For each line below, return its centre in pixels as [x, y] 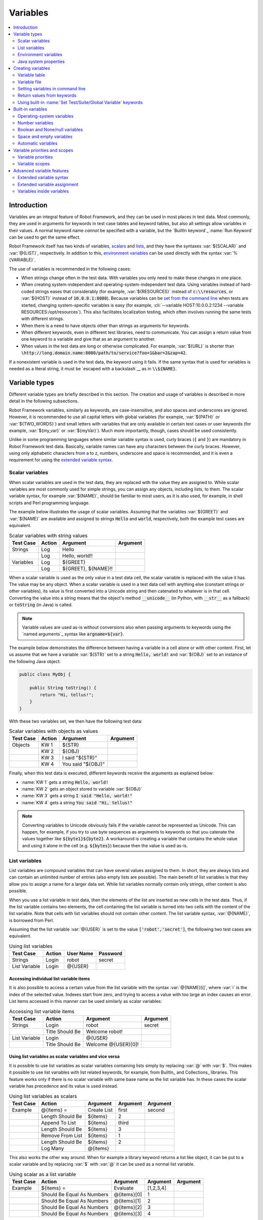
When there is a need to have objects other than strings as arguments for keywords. [105, 325]
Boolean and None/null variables [50, 130]
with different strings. [43, 319]
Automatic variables [38, 143]
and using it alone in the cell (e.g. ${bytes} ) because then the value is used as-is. [105, 845]
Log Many [53, 1148]
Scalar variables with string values [48, 535]
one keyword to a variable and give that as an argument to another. [88, 339]
